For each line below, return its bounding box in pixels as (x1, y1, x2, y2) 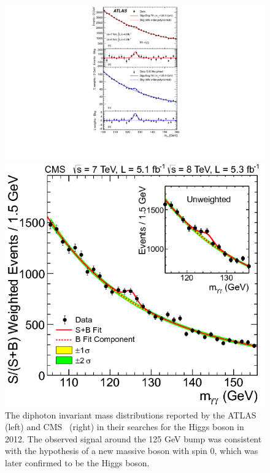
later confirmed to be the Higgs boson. (5, 456, 150, 469)
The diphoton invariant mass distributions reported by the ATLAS (5, 408, 256, 421)
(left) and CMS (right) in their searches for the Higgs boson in (5, 420, 244, 433)
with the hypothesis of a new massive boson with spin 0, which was (5, 444, 258, 457)
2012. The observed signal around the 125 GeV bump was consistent (5, 432, 262, 445)
